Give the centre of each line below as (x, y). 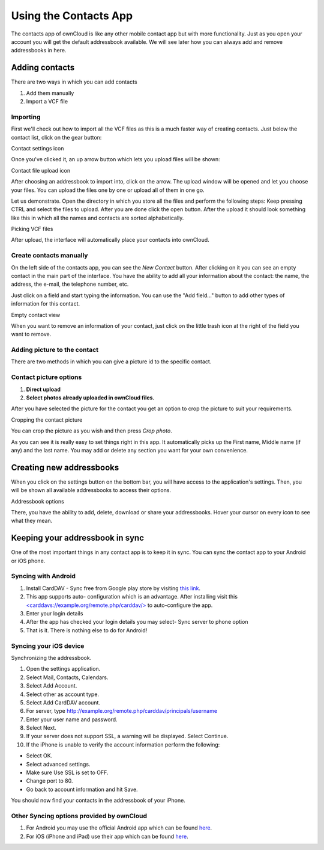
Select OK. (39, 756)
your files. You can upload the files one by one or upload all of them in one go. (108, 190)
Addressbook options (37, 501)
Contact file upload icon (41, 170)
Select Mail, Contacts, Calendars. (67, 677)
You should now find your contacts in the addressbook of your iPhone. (98, 801)
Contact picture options (46, 377)
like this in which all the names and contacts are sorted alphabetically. (97, 218)
